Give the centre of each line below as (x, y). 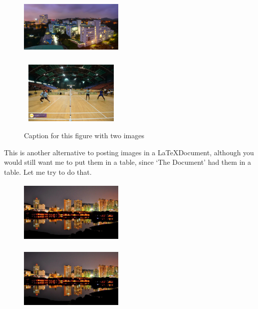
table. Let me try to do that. (48, 172)
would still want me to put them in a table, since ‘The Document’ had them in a (128, 162)
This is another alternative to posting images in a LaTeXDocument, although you (129, 152)
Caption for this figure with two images (84, 135)
